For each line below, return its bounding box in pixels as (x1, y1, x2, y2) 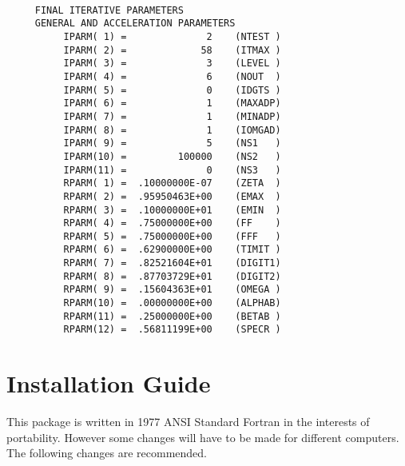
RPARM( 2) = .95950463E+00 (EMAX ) (63, 190, 281, 202)
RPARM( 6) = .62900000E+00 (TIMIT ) (63, 244, 281, 256)
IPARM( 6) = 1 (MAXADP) (63, 98, 281, 110)
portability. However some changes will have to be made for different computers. (6, 428, 399, 445)
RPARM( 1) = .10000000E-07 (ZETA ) (63, 177, 281, 189)
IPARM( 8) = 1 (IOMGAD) (63, 124, 281, 136)
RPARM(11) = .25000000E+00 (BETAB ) (63, 310, 281, 322)
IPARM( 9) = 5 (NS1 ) (63, 137, 281, 149)
